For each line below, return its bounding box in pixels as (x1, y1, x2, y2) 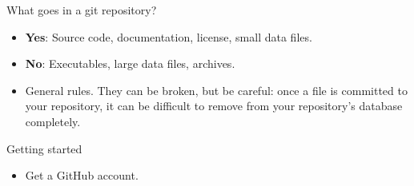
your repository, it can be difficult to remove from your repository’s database (25, 97, 403, 114)
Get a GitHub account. (25, 167, 139, 184)
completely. (25, 113, 81, 129)
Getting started (6, 140, 82, 156)
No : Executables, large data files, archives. (25, 55, 235, 72)
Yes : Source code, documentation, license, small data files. (25, 28, 312, 45)
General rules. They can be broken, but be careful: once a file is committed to (25, 81, 408, 98)
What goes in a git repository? (6, 2, 157, 18)
